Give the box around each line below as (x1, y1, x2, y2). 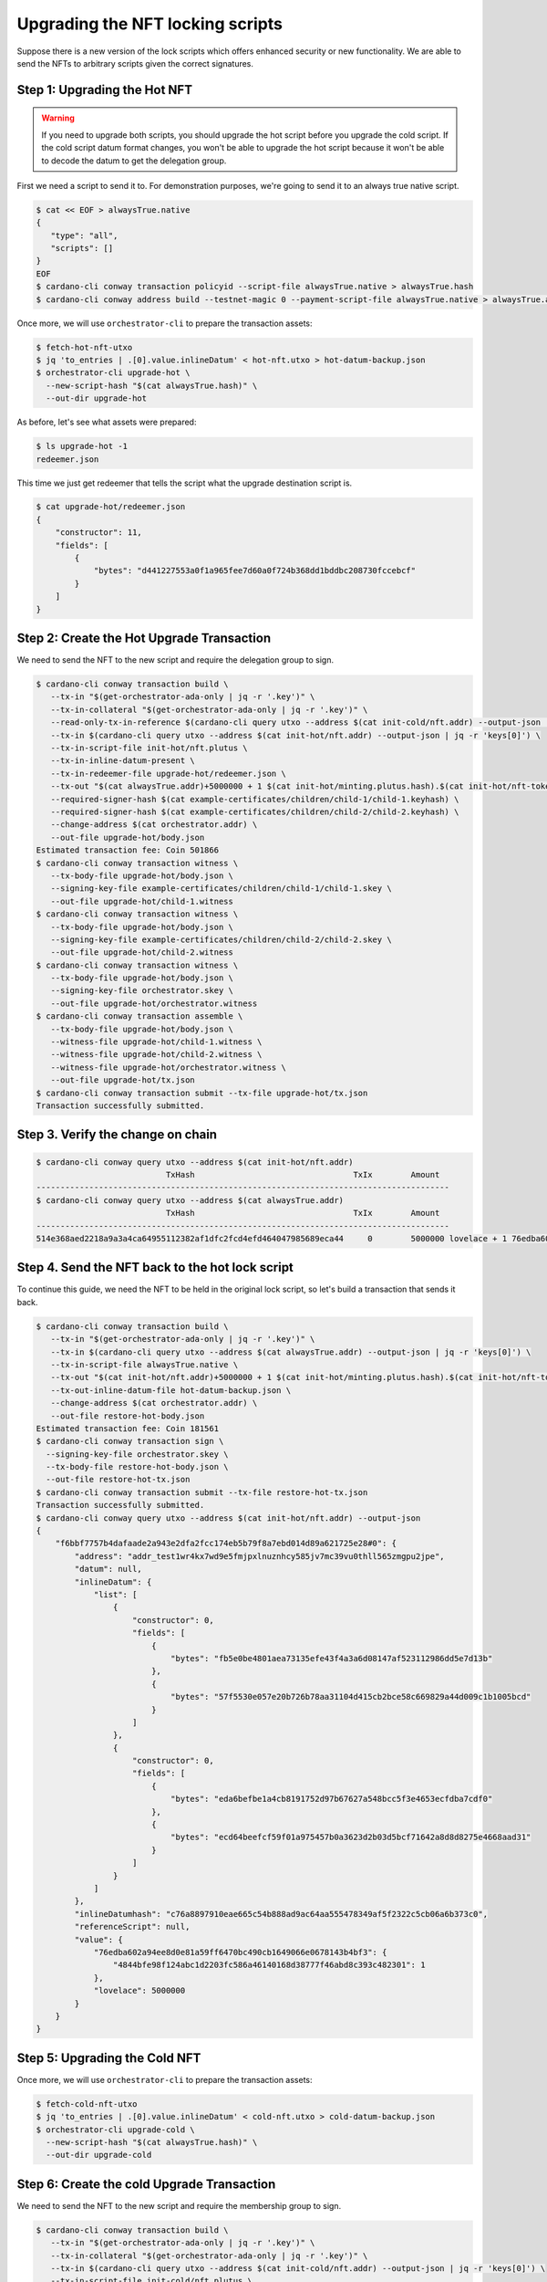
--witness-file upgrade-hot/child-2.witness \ (50, 1050, 263, 1060)
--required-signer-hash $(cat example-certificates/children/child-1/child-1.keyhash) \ (50, 794, 459, 804)
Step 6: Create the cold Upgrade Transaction (16, 2176, 276, 2192)
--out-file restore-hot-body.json (50, 1410, 205, 1421)
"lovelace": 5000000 (93, 1985, 186, 1996)
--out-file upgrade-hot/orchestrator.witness (50, 998, 258, 1009)
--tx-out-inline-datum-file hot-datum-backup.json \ (50, 1385, 292, 1396)
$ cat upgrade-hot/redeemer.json (36, 502, 186, 512)
